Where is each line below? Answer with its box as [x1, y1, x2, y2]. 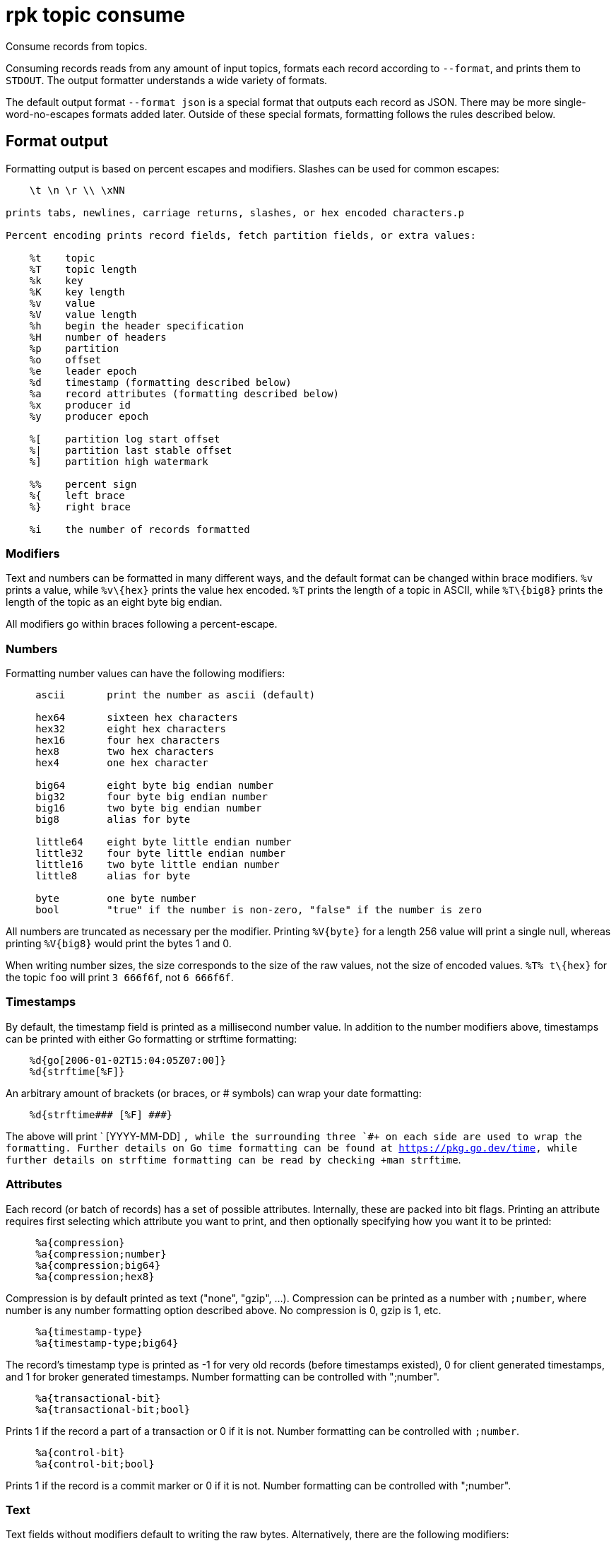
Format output [6, 132, 108, 151]
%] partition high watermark [29, 455, 208, 467]
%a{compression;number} [35, 1248, 167, 1260]
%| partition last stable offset [29, 444, 232, 456]
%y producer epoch [29, 410, 149, 422]
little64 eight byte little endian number [35, 836, 292, 848]
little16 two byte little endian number [35, 859, 280, 871]
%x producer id [29, 399, 131, 411]
